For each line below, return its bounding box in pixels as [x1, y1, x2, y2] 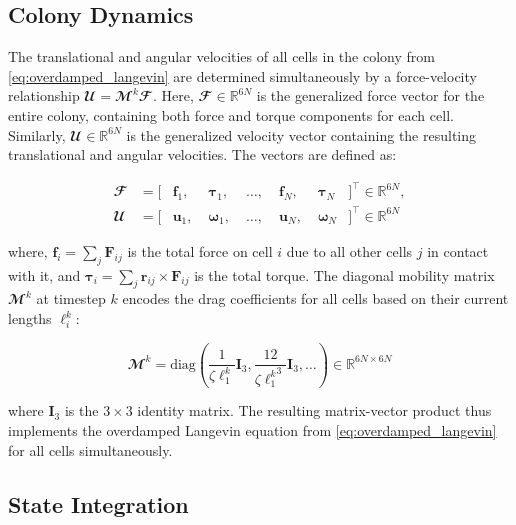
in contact [427, 240, 489, 261]
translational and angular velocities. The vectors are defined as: [8, 144, 397, 165]
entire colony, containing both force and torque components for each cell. [8, 104, 454, 125]
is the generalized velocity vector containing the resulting [126, 124, 477, 145]
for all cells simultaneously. [8, 439, 173, 460]
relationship [8, 85, 80, 106]
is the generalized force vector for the [256, 85, 485, 106]
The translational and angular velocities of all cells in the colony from [8, 46, 435, 67]
